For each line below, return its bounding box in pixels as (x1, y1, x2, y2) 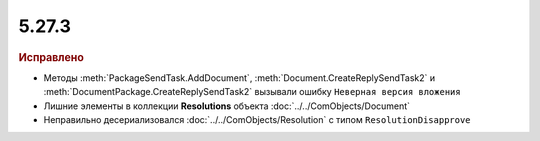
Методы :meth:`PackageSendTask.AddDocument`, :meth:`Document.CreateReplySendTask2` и (43, 71, 436, 84)
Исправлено (18, 50, 84, 64)
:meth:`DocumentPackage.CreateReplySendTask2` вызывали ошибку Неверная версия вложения (43, 86, 461, 98)
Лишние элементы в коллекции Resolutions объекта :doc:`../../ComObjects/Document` (43, 100, 410, 112)
